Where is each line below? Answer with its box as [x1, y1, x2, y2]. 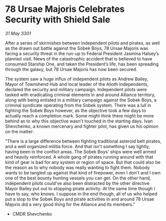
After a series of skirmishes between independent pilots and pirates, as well [5, 40, 160, 46]
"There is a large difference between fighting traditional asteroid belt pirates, [5, 138, 162, 144]
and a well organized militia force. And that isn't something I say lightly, [5, 143, 150, 149]
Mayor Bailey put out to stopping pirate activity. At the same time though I [5, 185, 155, 191]
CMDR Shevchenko [12, 211, 52, 217]
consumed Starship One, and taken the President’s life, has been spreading [5, 61, 159, 67]
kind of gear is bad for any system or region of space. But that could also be [5, 159, 161, 165]
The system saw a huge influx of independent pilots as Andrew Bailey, [5, 76, 149, 82]
